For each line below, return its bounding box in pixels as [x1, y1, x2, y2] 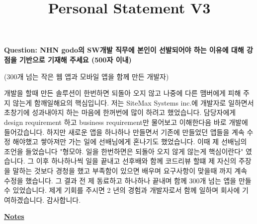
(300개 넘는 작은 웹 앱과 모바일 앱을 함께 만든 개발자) [4, 71, 169, 81]
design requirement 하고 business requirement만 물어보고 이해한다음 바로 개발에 [4, 116, 248, 127]
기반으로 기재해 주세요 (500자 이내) [19, 54, 132, 64]
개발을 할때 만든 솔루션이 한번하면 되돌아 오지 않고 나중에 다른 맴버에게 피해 [4, 88, 241, 98]
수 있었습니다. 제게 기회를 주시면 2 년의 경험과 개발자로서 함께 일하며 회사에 [4, 185, 240, 195]
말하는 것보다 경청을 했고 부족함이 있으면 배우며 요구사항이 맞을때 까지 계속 [12, 165, 248, 175]
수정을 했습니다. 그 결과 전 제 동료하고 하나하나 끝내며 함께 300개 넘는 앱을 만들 [4, 175, 252, 185]
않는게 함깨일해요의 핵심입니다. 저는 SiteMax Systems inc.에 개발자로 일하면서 [12, 97, 254, 108]
